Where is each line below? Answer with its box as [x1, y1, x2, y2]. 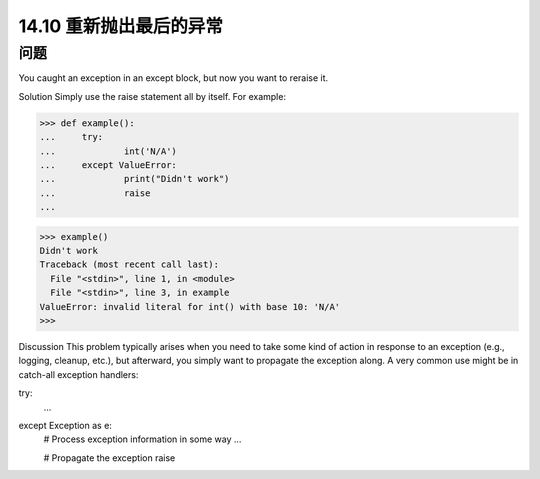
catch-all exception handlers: [18, 368, 139, 380]
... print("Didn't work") [39, 173, 230, 185]
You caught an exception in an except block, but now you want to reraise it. [18, 72, 329, 84]
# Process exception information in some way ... [43, 433, 242, 445]
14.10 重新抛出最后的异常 [18, 15, 224, 37]
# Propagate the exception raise [43, 451, 176, 464]
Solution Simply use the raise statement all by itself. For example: [18, 90, 287, 102]
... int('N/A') [39, 145, 177, 157]
